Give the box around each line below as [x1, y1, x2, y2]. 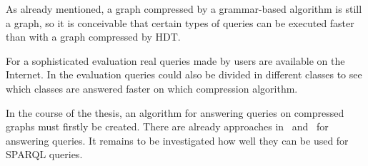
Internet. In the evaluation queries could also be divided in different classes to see [6, 67, 362, 82]
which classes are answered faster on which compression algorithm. [6, 81, 298, 95]
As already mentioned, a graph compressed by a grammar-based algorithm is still [6, 1, 362, 16]
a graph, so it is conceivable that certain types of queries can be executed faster [6, 15, 354, 30]
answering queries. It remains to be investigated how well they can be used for [6, 133, 349, 147]
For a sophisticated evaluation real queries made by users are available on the [6, 53, 345, 68]
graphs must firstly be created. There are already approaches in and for [6, 119, 329, 134]
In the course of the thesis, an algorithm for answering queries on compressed [6, 105, 344, 120]
